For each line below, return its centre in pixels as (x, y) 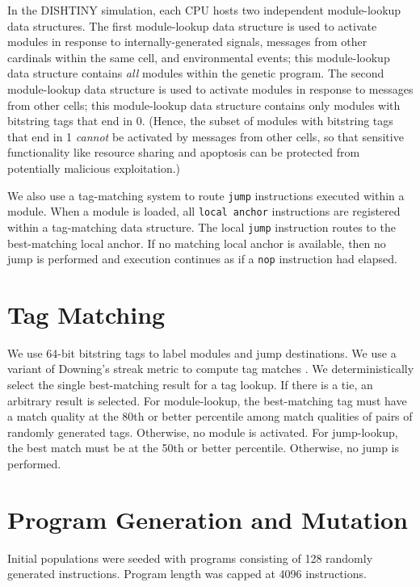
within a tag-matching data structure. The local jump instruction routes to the (202, 226)
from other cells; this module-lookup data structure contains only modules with (204, 105)
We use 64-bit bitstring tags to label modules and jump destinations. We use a (202, 352)
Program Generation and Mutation (208, 519)
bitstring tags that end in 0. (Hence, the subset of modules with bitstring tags (200, 121)
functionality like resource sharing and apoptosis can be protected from (184, 152)
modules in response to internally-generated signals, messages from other (187, 42)
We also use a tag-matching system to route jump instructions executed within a (206, 195)
